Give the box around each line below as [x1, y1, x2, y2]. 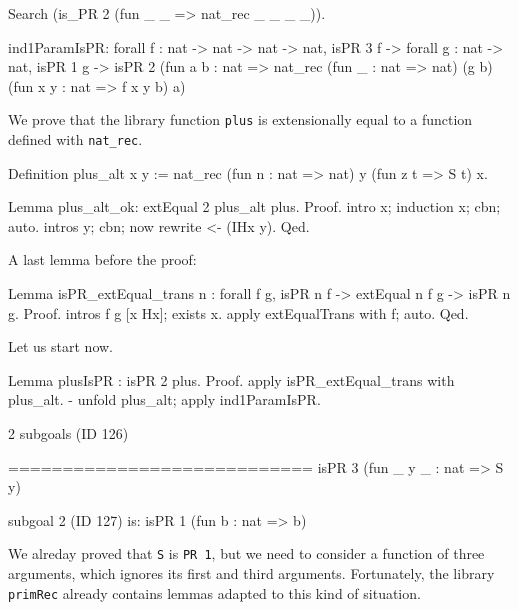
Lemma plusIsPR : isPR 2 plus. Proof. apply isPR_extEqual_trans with [8, 369, 455, 390]
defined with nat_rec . [8, 129, 143, 150]
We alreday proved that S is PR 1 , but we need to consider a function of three [8, 543, 485, 564]
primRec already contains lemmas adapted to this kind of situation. [8, 582, 421, 603]
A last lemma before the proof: [8, 249, 197, 270]
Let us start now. [8, 336, 113, 357]
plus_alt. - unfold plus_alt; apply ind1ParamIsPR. [8, 389, 321, 410]
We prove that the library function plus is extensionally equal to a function [8, 109, 473, 130]
